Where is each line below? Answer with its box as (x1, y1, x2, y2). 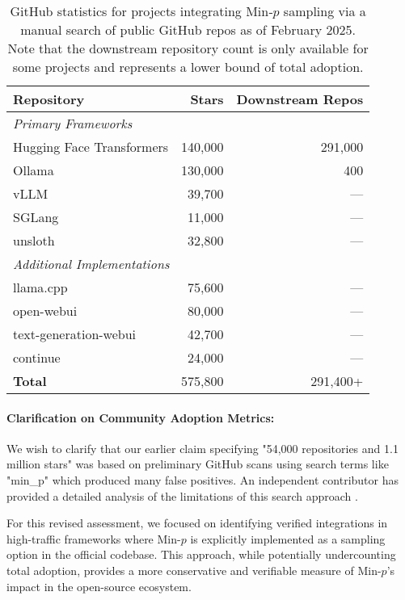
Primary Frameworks (13, 114, 133, 132)
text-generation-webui (13, 325, 137, 343)
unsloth (13, 231, 55, 250)
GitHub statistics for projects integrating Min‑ (10, 2, 273, 20)
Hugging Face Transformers (13, 137, 169, 156)
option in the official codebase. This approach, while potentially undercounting (6, 546, 396, 563)
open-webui (13, 301, 78, 320)
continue (13, 348, 61, 367)
